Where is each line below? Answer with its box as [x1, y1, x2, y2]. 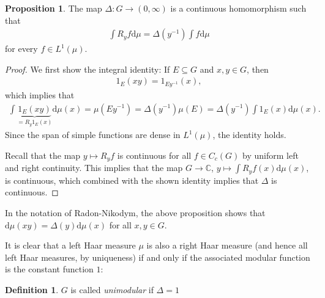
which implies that [5, 88, 75, 101]
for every [5, 42, 38, 55]
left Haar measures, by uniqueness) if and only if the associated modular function [5, 250, 310, 263]
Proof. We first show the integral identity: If [5, 62, 170, 75]
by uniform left [242, 148, 299, 161]
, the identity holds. [212, 128, 286, 141]
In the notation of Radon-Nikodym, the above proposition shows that [5, 206, 266, 219]
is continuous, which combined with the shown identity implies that [5, 173, 259, 186]
